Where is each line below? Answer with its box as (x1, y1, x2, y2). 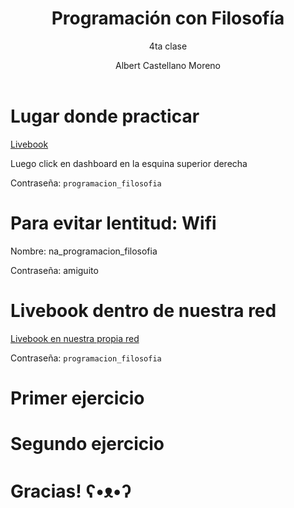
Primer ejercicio (10, 387, 145, 409)
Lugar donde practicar (10, 105, 200, 127)
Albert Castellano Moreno (114, 59, 222, 71)
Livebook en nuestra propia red (10, 332, 140, 344)
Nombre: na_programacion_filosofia (10, 245, 158, 257)
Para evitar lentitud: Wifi (10, 212, 217, 234)
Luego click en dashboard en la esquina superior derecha (10, 157, 248, 169)
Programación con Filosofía (51, 7, 285, 30)
